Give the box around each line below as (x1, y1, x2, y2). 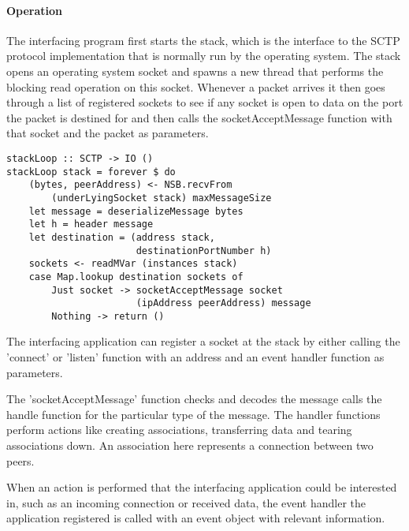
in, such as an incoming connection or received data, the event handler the (6, 494, 366, 510)
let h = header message (28, 219, 154, 230)
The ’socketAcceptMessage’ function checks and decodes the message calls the (6, 391, 382, 407)
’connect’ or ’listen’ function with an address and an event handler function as (6, 349, 385, 365)
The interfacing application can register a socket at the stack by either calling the (6, 333, 400, 350)
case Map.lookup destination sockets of (28, 271, 244, 282)
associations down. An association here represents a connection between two (6, 437, 374, 454)
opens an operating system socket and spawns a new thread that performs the (6, 62, 384, 79)
